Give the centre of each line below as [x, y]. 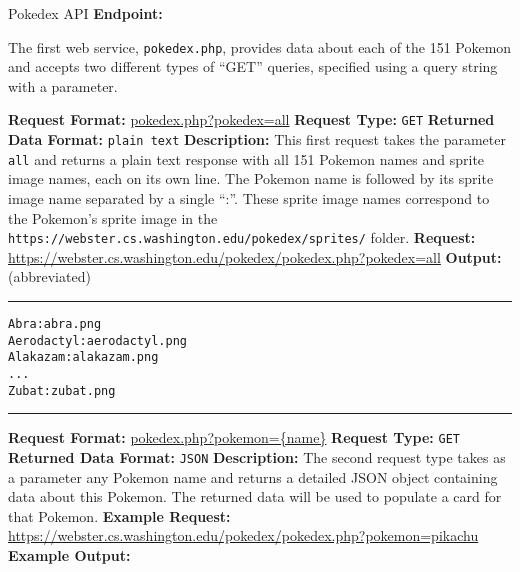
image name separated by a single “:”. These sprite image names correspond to [249, 198]
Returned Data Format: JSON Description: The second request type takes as [257, 456]
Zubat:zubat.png [62, 390]
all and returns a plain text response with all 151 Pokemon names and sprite [246, 158]
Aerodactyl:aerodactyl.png [97, 340]
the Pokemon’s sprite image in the [113, 217]
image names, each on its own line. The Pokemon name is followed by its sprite [251, 178]
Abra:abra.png [55, 324]
